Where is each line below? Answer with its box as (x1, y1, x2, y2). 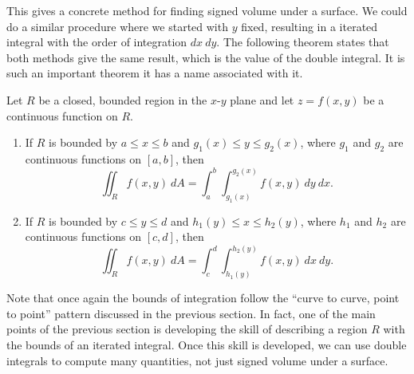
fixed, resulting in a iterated (241, 18, 378, 34)
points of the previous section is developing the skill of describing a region (6, 321, 368, 337)
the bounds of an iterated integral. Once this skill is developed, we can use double (6, 337, 407, 352)
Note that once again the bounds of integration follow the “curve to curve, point (6, 289, 400, 306)
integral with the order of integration (6, 33, 187, 50)
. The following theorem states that (216, 33, 389, 50)
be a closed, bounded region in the (38, 91, 207, 108)
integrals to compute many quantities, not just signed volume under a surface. (6, 352, 388, 368)
